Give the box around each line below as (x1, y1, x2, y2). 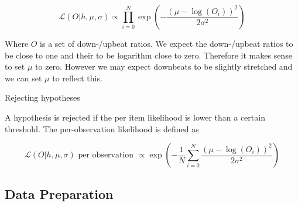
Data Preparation (5, 184, 114, 202)
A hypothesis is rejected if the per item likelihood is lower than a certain (5, 111, 265, 123)
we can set (5, 71, 42, 84)
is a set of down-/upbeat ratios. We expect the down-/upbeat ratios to (40, 37, 293, 49)
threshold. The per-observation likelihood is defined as (5, 122, 199, 135)
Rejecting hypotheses (5, 91, 80, 104)
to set (5, 60, 25, 73)
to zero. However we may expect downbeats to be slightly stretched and (35, 60, 293, 73)
